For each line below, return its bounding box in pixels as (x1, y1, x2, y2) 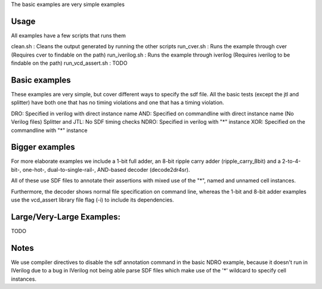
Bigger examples (11, 142, 75, 152)
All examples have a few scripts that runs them (11, 32, 126, 39)
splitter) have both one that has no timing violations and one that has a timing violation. (11, 99, 224, 106)
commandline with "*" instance (11, 127, 88, 134)
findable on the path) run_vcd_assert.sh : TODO (11, 59, 128, 67)
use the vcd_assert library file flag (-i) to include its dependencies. (11, 196, 174, 203)
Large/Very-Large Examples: (11, 212, 120, 222)
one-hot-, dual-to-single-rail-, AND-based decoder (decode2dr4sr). (22, 166, 190, 173)
